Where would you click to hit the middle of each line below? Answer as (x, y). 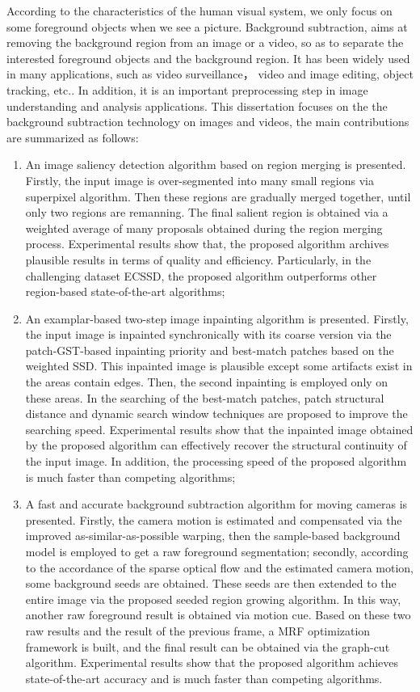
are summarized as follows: (73, 137)
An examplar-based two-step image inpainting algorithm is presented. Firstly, (217, 318)
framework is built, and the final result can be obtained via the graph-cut (208, 646)
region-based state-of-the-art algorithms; (125, 291)
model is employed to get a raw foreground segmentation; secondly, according (217, 551)
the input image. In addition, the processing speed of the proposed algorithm (216, 461)
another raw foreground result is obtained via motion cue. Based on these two (218, 615)
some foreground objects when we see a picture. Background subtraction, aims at (207, 26)
